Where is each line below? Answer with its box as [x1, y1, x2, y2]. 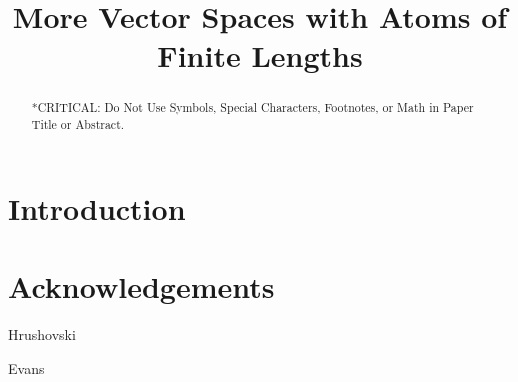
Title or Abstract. [31, 116, 125, 133]
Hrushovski [8, 323, 76, 344]
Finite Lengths [157, 35, 363, 76]
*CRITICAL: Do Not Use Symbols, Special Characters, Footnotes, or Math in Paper [31, 99, 474, 116]
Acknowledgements [8, 266, 275, 307]
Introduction [8, 187, 186, 228]
